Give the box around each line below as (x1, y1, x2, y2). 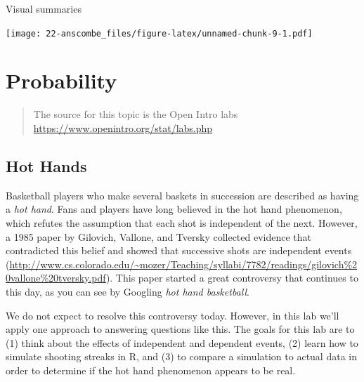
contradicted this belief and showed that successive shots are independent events (6, 243, 352, 258)
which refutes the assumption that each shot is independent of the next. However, (6, 215, 358, 230)
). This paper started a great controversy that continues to (105, 270, 358, 285)
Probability (6, 66, 117, 95)
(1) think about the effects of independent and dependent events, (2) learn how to (6, 335, 358, 350)
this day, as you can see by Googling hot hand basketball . (6, 284, 249, 298)
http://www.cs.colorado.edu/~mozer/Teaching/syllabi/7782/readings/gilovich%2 (9, 256, 358, 271)
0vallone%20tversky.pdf (6, 270, 106, 285)
